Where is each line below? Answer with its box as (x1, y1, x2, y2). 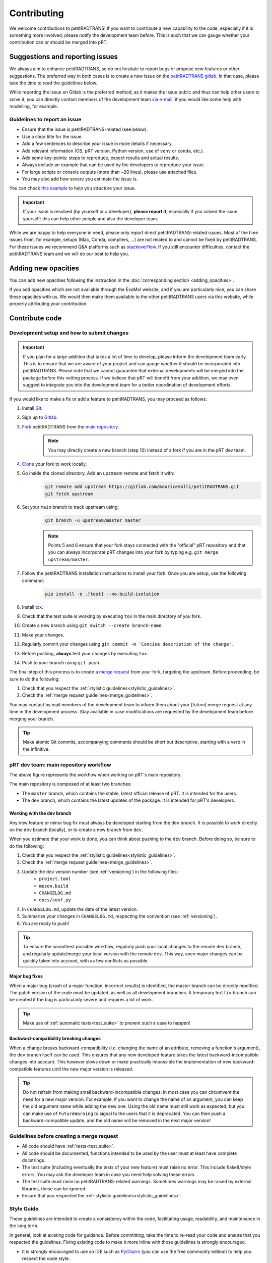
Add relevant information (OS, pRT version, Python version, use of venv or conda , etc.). (22, 148, 204, 154)
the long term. (9, 1223, 39, 1229)
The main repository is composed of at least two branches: (9, 781, 132, 787)
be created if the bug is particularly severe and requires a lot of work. (9, 997, 154, 1003)
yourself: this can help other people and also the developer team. (23, 215, 158, 222)
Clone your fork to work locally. (22, 461, 87, 467)
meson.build (39, 883, 69, 889)
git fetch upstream (45, 491, 93, 497)
